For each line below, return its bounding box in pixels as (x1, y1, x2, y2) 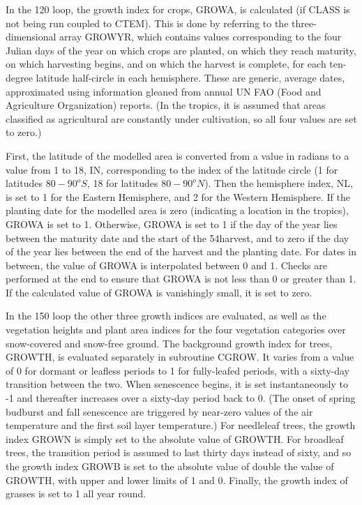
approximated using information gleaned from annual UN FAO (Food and (6, 84, 322, 98)
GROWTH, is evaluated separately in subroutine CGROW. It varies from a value (6, 349, 354, 364)
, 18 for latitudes (86, 176, 158, 190)
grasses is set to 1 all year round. (6, 486, 146, 501)
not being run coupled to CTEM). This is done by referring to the (6, 15, 289, 30)
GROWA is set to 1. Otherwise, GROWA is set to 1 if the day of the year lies (6, 216, 338, 231)
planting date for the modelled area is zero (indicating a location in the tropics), (6, 203, 349, 218)
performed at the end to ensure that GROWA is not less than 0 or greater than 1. (6, 271, 356, 286)
